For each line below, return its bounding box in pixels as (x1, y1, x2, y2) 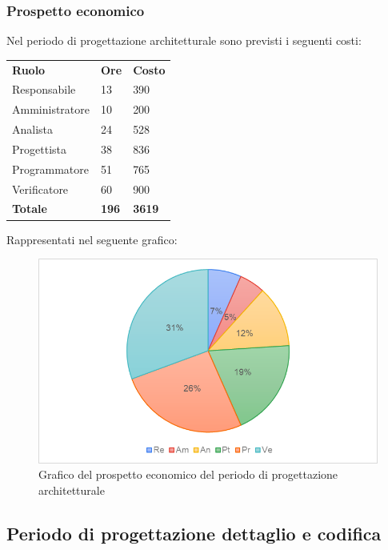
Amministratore (12, 101, 90, 118)
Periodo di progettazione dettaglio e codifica (6, 520, 382, 545)
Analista (12, 121, 54, 138)
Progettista (12, 140, 66, 157)
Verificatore (12, 180, 69, 197)
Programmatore (12, 160, 89, 177)
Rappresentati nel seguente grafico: (6, 231, 178, 247)
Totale (12, 200, 47, 217)
